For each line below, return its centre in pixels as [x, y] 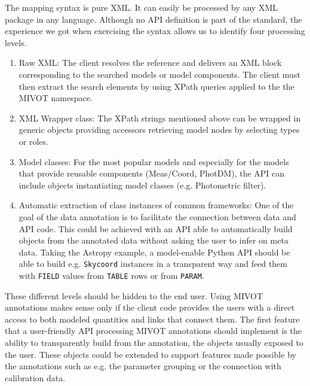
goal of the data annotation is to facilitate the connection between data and [157, 216]
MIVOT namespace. [56, 98]
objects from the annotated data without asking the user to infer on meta [154, 240]
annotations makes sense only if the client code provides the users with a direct [150, 307]
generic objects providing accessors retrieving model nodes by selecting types [159, 130]
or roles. [33, 141]
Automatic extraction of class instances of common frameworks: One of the [156, 205]
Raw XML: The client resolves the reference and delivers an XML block [150, 63]
